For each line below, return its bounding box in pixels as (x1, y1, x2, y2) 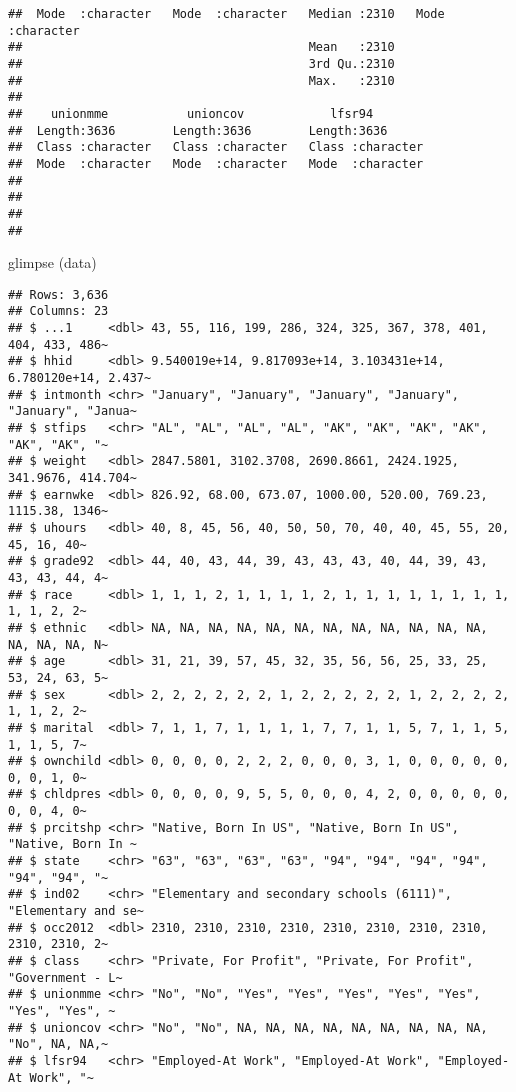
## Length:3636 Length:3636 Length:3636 (8, 123, 388, 138)
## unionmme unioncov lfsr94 (8, 106, 374, 121)
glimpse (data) (8, 252, 97, 273)
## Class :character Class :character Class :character (8, 140, 424, 155)
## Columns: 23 (8, 304, 109, 319)
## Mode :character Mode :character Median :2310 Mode (8, 7, 445, 21)
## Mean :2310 (8, 40, 395, 55)
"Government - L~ (8, 970, 123, 985)
